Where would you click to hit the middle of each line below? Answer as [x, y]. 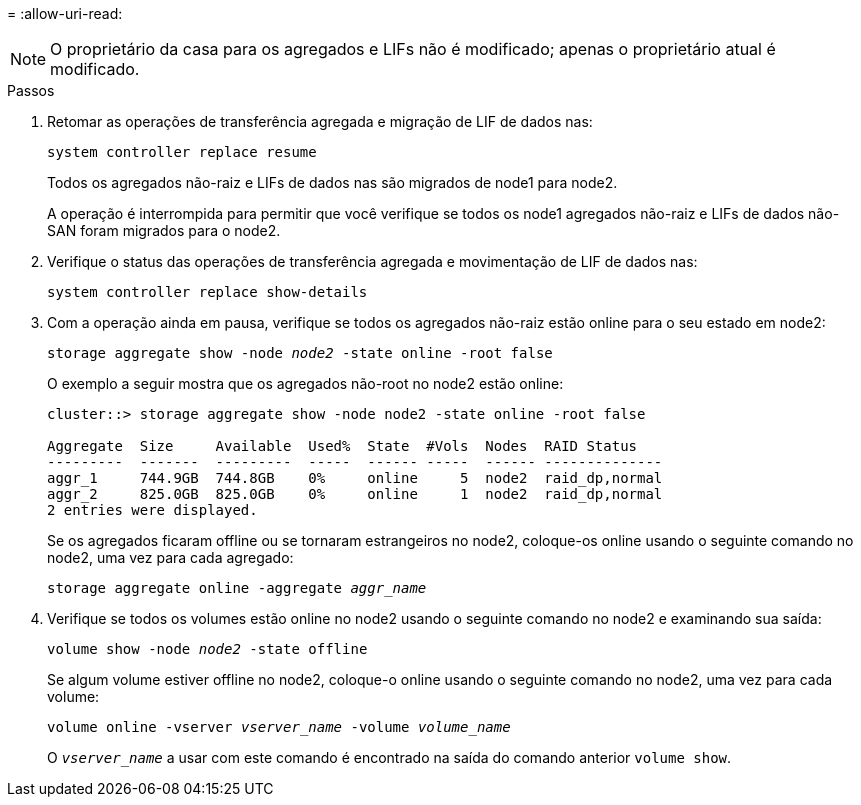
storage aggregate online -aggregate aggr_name [237, 588]
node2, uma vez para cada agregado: [170, 557]
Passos [31, 90]
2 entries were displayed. [152, 510]
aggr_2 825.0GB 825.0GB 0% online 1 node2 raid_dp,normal [355, 494]
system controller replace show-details [207, 292]
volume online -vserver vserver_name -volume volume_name [279, 727]
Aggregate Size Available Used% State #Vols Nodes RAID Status [342, 446]
